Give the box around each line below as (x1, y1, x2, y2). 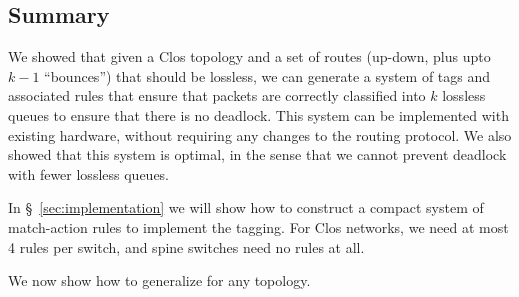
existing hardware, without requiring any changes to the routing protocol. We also (8, 124, 512, 145)
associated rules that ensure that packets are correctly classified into (8, 85, 426, 106)
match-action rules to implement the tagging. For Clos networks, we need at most (8, 216, 509, 237)
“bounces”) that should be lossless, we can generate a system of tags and (44, 65, 491, 86)
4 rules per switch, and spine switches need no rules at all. (8, 236, 365, 257)
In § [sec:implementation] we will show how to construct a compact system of (8, 197, 484, 218)
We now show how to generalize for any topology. (8, 270, 311, 291)
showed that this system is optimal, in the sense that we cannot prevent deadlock (8, 144, 507, 165)
